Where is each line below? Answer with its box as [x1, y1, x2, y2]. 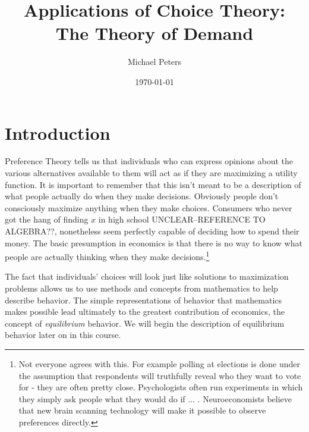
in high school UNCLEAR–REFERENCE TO [98, 213, 266, 226]
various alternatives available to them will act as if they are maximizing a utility [5, 167, 298, 179]
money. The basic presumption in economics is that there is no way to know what [5, 236, 302, 249]
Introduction [5, 120, 111, 145]
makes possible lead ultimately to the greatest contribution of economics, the [5, 305, 285, 318]
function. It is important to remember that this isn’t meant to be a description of [5, 178, 301, 190]
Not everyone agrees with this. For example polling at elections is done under [18, 358, 300, 370]
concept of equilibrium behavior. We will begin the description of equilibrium [5, 317, 285, 329]
